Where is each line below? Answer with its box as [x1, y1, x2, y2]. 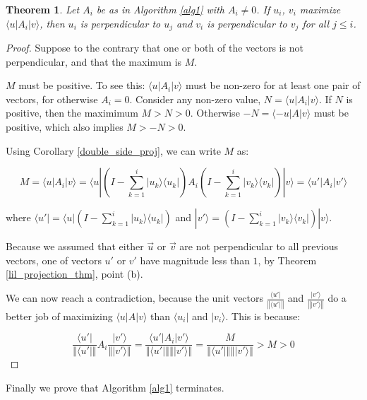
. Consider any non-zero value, [129, 91, 261, 106]
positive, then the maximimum [6, 105, 138, 120]
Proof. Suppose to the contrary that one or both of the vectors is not [6, 40, 303, 55]
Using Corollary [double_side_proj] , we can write [6, 143, 221, 158]
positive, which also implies [6, 119, 124, 134]
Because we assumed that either [6, 239, 144, 254]
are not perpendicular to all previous [179, 239, 339, 254]
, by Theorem [258, 252, 317, 267]
